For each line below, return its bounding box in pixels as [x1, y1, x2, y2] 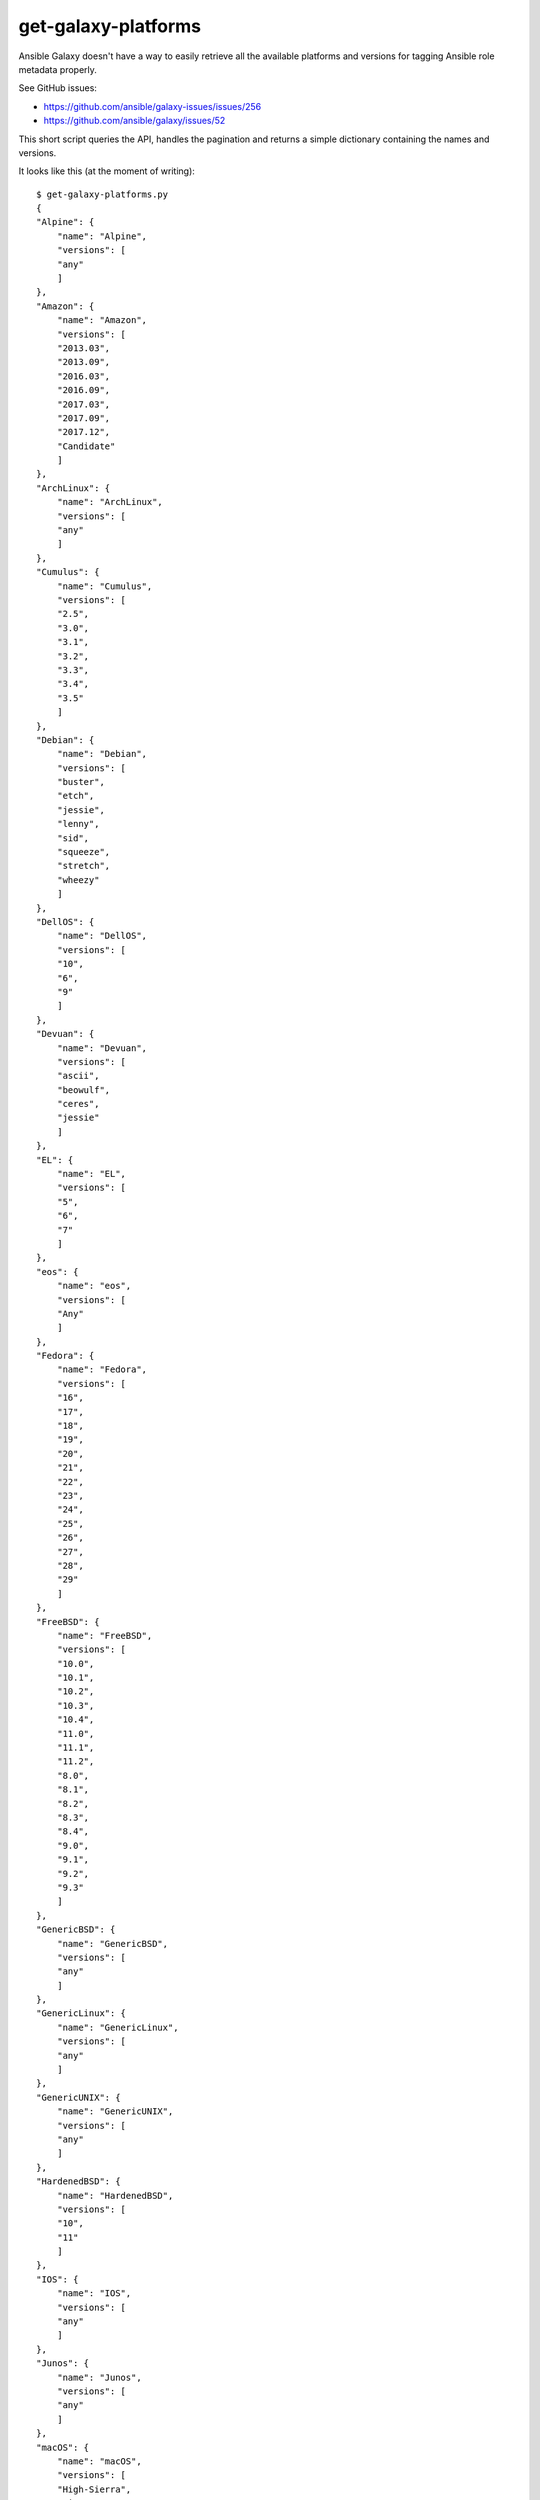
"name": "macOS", [56, 2455, 142, 2467]
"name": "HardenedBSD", [56, 2190, 174, 2201]
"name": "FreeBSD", [56, 1630, 153, 1641]
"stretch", [56, 860, 111, 872]
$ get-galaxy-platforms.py [36, 188, 169, 200]
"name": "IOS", [56, 2288, 132, 2299]
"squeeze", [56, 846, 111, 858]
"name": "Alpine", [56, 230, 148, 242]
